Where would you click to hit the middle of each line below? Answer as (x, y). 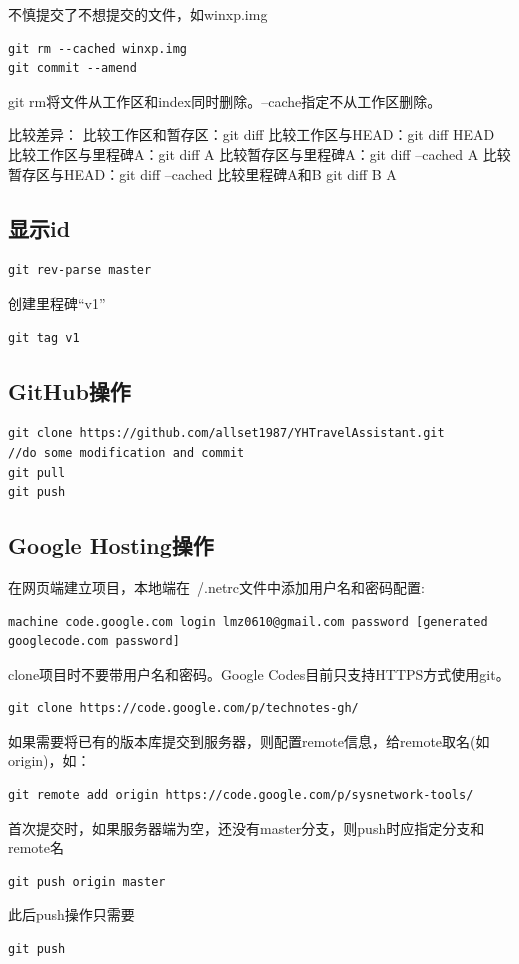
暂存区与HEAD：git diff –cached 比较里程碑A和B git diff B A (202, 173)
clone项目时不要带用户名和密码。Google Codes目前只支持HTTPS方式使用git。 (259, 673)
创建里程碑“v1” (57, 302)
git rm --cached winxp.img (97, 48)
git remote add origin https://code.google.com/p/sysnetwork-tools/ (241, 795)
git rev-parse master (80, 270)
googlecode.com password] (94, 641)
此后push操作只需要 (71, 914)
